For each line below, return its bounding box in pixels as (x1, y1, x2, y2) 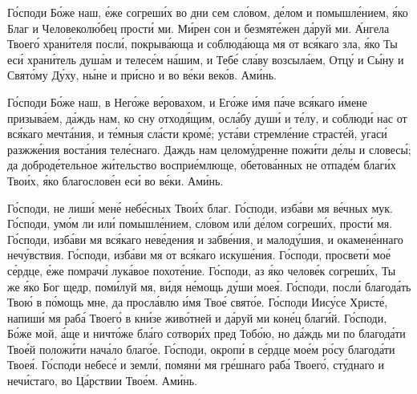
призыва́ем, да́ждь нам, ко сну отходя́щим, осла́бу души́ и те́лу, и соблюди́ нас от (7, 109, 407, 126)
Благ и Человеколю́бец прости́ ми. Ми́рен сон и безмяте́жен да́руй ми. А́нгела (7, 19, 390, 36)
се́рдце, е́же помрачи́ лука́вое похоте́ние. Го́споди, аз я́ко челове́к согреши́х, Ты (7, 262, 396, 278)
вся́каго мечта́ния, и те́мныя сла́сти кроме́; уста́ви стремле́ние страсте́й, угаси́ (7, 125, 387, 142)
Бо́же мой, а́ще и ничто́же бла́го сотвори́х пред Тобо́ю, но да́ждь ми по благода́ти (7, 325, 406, 342)
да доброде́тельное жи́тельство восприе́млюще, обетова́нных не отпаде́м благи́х (7, 156, 396, 173)
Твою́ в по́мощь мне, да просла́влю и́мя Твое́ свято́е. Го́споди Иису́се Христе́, (7, 294, 388, 311)
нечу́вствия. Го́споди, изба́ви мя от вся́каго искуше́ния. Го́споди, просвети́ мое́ (7, 246, 391, 263)
